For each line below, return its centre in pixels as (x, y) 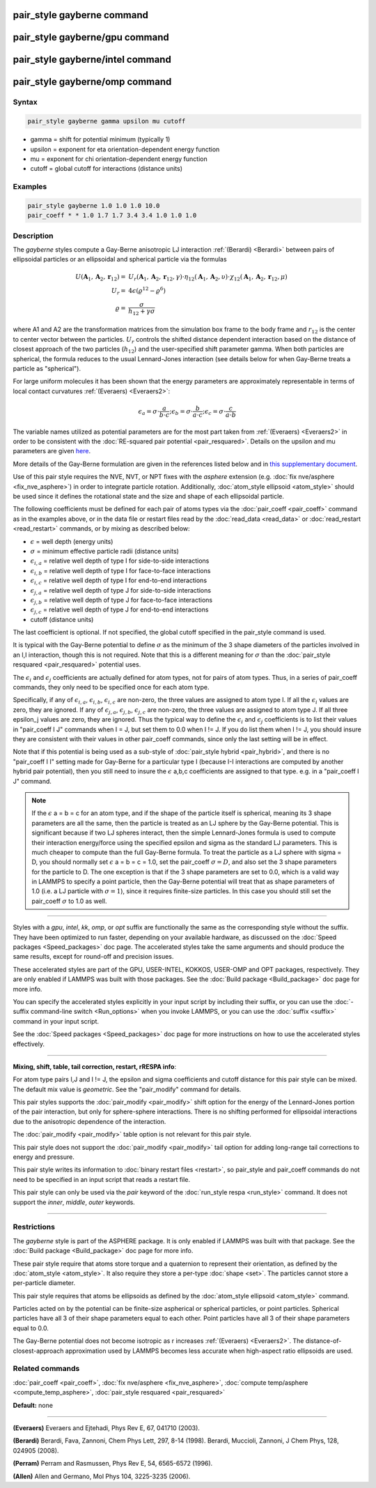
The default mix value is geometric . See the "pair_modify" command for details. (127, 1089)
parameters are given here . (52, 451)
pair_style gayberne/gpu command (91, 37)
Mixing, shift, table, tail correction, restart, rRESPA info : (95, 1066)
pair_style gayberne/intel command (92, 60)
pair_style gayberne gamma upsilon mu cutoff (107, 121)
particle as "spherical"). (47, 368)
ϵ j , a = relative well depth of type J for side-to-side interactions (121, 591)
